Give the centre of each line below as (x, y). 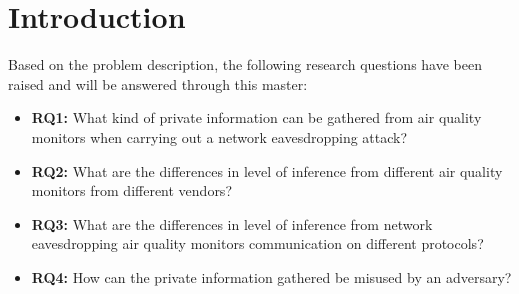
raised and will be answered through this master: (158, 83)
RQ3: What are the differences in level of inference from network (232, 223)
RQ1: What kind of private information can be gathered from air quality (256, 117)
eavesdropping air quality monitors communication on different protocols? (257, 243)
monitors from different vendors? (131, 190)
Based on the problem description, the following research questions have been (245, 64)
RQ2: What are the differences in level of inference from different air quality (267, 170)
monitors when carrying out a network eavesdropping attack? (219, 136)
